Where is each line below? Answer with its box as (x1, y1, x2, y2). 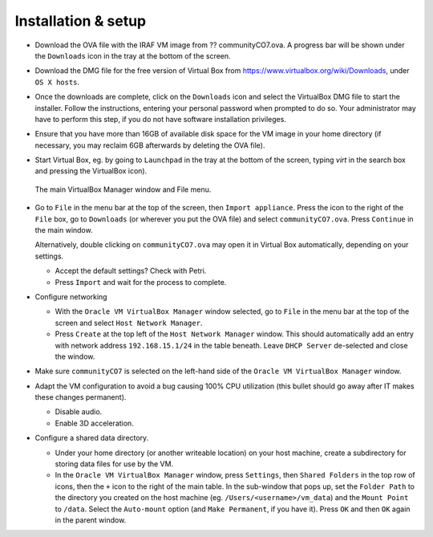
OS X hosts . (34, 77, 80, 87)
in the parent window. (55, 515, 127, 525)
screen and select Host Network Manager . (55, 318, 203, 327)
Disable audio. (55, 407, 103, 417)
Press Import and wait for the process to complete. (55, 277, 227, 287)
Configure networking (34, 291, 107, 301)
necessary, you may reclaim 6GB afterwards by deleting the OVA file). (34, 140, 265, 150)
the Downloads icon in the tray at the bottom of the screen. (34, 51, 232, 60)
